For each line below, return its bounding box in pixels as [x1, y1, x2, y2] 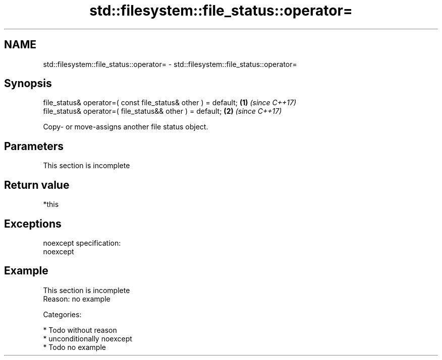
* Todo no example [43, 342, 106, 351]
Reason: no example [43, 294, 111, 303]
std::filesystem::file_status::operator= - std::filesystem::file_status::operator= [43, 59, 297, 68]
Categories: [43, 310, 82, 319]
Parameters [4, 139, 64, 153]
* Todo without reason [43, 325, 117, 334]
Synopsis [4, 77, 52, 90]
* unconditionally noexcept [43, 334, 132, 343]
